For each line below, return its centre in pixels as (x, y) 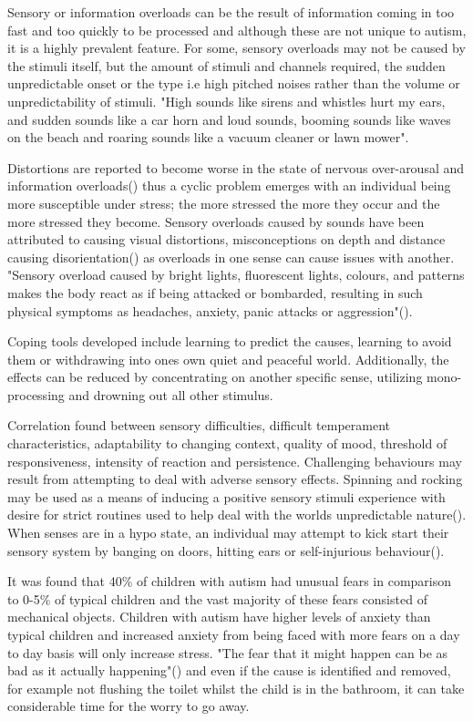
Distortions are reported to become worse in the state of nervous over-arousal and (236, 167)
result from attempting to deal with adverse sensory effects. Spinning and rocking (235, 479)
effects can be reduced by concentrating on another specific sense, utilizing (215, 377)
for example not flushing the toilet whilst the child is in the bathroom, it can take (236, 688)
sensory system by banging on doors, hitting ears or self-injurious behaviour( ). (226, 550)
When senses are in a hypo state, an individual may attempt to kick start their (228, 533)
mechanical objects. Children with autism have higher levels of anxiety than (219, 617)
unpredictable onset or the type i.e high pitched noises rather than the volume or (234, 83)
